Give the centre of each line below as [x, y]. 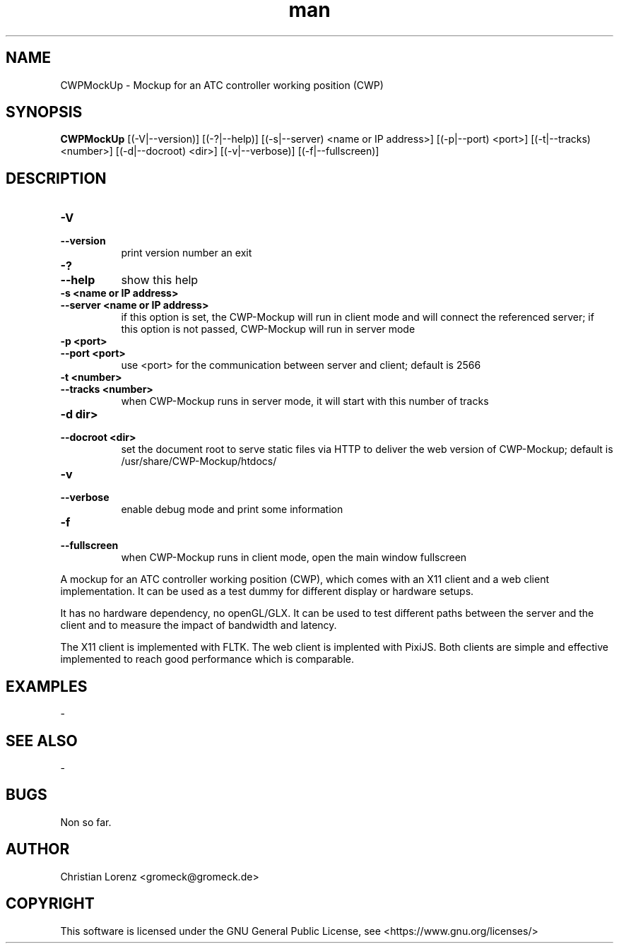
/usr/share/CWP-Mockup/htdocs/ [199, 461]
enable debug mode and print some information [232, 509]
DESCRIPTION [56, 178]
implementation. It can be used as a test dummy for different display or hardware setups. [267, 591]
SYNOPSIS [44, 112]
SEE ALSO [42, 741]
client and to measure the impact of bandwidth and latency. [199, 625]
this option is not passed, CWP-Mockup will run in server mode [268, 329]
